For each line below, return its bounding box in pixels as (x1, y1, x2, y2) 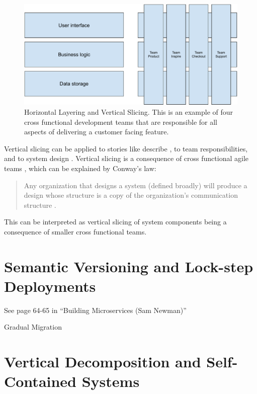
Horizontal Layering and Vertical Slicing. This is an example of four (24, 107, 233, 117)
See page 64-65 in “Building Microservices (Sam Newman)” (4, 304, 187, 315)
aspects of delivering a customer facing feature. (24, 126, 169, 137)
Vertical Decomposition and (4, 351, 201, 372)
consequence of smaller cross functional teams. (4, 226, 147, 237)
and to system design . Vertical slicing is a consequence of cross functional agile (4, 153, 248, 164)
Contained (4, 371, 77, 391)
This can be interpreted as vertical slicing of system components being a (4, 216, 227, 227)
